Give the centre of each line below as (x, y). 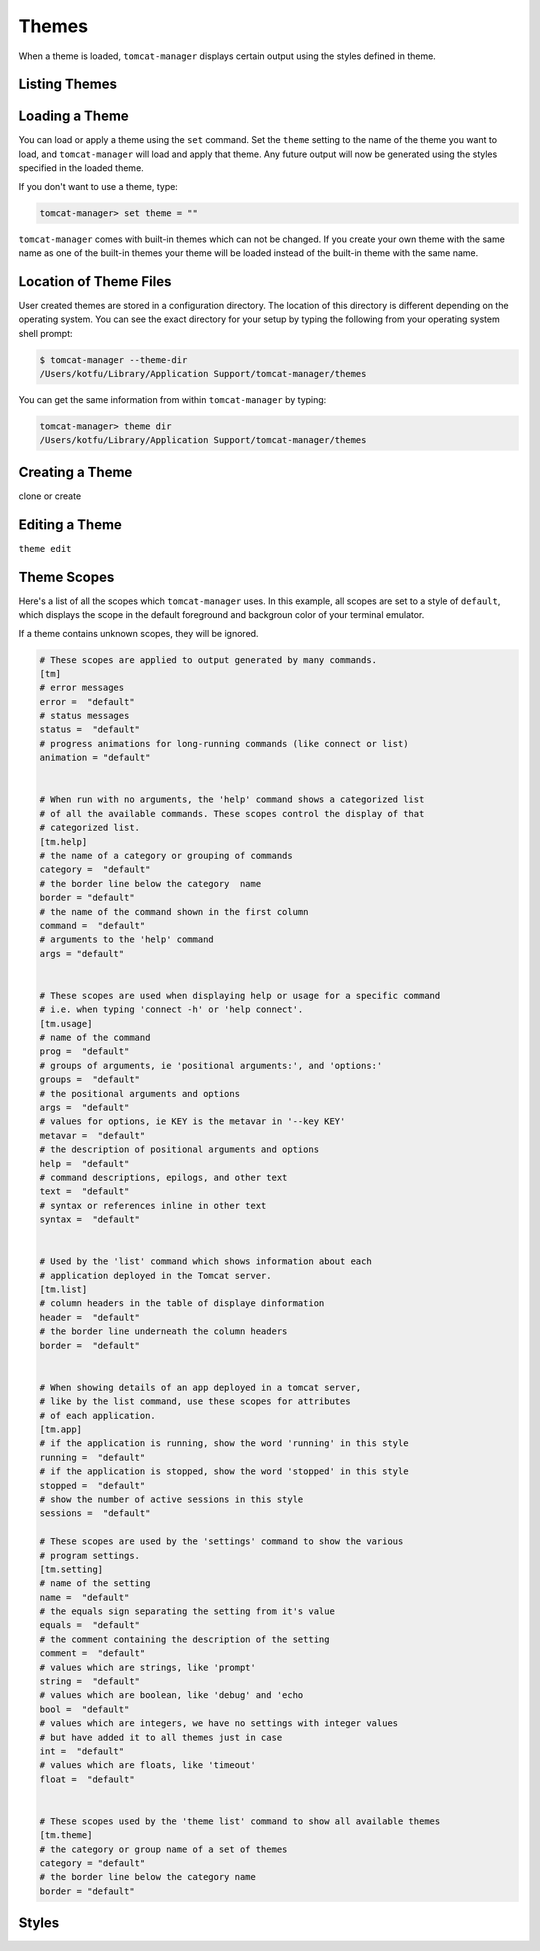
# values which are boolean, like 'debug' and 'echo (171, 1695)
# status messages (84, 716)
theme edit (45, 548)
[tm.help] (63, 841)
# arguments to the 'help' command (126, 939)
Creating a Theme (75, 471)
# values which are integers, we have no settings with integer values (219, 1723)
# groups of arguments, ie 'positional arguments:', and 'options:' (211, 1065)
